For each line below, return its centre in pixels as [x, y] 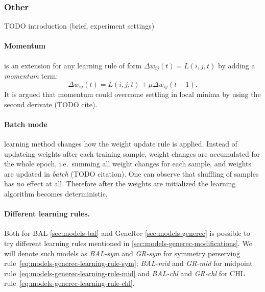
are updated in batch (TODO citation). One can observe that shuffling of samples [131, 173]
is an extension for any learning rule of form [73, 65]
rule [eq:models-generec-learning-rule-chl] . [69, 283]
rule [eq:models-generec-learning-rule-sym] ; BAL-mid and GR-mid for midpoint [128, 263]
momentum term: [31, 76]
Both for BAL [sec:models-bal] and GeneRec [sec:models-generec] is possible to [127, 233]
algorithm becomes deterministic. [56, 194]
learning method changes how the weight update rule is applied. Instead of [121, 144]
